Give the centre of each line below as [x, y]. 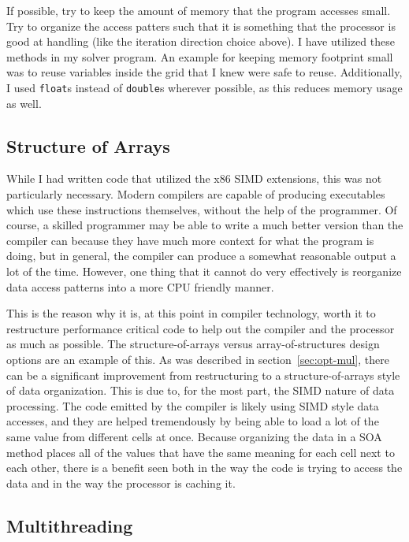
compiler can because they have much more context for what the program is [190, 240]
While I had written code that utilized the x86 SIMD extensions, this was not [194, 178]
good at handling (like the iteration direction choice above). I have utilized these [201, 41]
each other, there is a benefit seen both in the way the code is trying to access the [204, 468]
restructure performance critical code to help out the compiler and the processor [201, 328]
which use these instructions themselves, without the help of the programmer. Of [202, 209]
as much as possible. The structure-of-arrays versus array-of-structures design [193, 344]
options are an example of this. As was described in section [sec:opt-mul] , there [198, 359]
